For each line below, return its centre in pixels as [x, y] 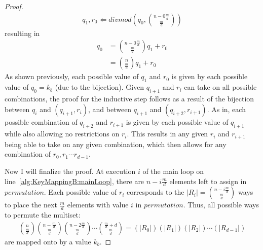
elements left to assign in [208, 181]
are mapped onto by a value [48, 241]
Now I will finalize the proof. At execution [70, 171]
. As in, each [226, 109]
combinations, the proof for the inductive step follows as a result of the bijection [129, 98]
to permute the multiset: [43, 215]
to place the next [31, 205]
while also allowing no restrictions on [62, 134]
